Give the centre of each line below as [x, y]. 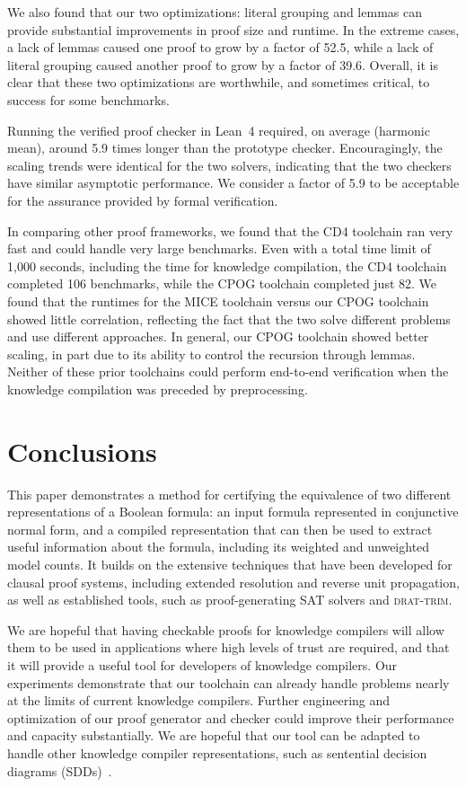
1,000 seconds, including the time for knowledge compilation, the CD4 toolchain [227, 265]
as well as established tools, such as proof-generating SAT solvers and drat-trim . [230, 600]
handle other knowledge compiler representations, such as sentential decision [217, 752]
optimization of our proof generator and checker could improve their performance [231, 717]
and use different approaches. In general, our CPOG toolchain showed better [218, 336]
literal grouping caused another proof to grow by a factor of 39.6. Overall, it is [223, 64]
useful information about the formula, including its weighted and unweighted [219, 547]
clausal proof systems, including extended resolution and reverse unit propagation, [233, 582]
